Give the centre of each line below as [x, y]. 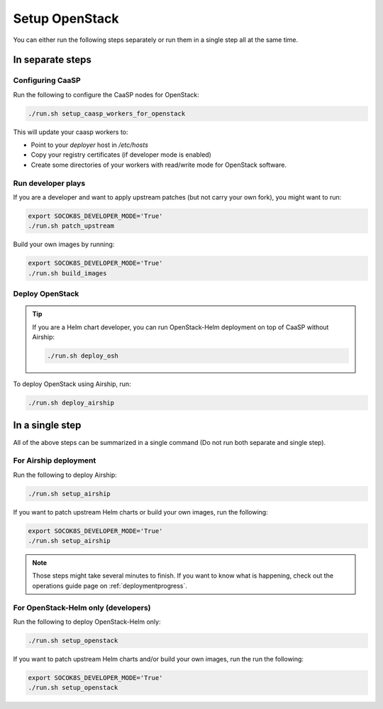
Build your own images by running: [64, 244]
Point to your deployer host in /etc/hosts [90, 145]
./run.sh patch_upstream [71, 226]
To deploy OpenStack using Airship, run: [72, 384]
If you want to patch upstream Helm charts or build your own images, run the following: [141, 512]
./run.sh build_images [67, 273]
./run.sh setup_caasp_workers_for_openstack [107, 113]
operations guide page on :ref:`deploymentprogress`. [110, 586]
